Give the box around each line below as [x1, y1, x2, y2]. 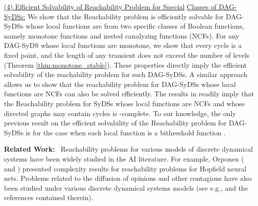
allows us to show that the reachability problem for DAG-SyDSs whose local [4, 79, 236, 89]
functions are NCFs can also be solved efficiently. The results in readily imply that [4, 88, 254, 99]
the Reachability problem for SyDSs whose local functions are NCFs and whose [4, 98, 245, 108]
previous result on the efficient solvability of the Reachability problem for [4, 118, 227, 128]
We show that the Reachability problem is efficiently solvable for [27, 11, 224, 21]
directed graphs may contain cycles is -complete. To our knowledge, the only [4, 108, 236, 118]
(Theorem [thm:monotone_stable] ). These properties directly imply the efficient [4, 59, 247, 70]
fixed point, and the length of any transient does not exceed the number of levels [4, 49, 250, 60]
